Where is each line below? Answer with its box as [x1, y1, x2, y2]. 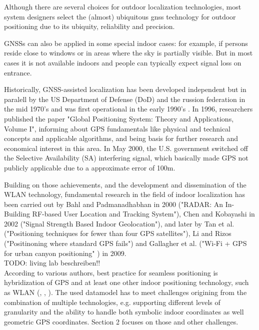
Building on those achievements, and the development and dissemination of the [4, 179, 246, 189]
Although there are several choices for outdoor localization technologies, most [4, 1, 241, 11]
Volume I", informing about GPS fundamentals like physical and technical [4, 123, 230, 133]
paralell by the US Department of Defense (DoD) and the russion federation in [4, 93, 245, 104]
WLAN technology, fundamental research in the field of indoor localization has [4, 189, 245, 199]
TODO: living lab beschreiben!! [4, 257, 100, 268]
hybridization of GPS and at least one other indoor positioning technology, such [4, 277, 249, 287]
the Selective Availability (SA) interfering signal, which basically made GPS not [4, 152, 248, 163]
